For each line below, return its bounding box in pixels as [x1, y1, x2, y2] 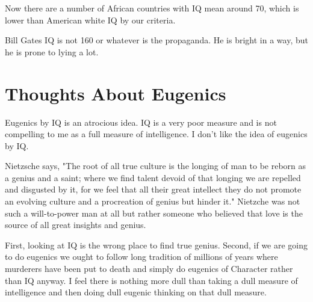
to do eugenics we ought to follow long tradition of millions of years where [5, 250, 278, 263]
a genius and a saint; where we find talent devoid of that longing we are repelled [5, 171, 301, 183]
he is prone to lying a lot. [5, 45, 99, 58]
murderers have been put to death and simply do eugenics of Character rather [5, 262, 293, 275]
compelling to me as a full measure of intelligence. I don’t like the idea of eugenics [5, 128, 308, 140]
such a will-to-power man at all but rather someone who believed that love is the [5, 206, 303, 219]
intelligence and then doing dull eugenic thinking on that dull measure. [5, 286, 267, 298]
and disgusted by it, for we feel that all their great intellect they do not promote [5, 183, 302, 196]
